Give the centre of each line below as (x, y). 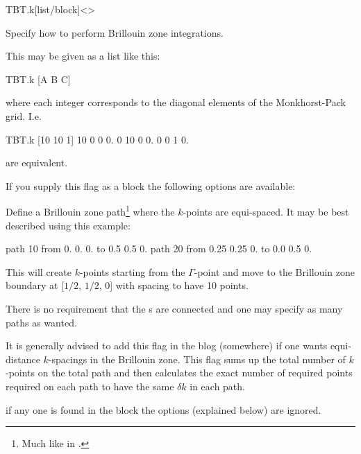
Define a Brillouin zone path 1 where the (90, 210)
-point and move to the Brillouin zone (275, 271)
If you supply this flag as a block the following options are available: (151, 185)
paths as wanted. (41, 322)
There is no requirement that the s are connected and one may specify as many (174, 308)
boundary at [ (35, 285)
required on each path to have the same (90, 386)
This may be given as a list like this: (83, 56)
